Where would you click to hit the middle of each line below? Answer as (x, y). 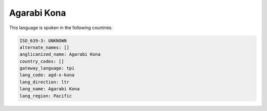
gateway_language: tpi (47, 68)
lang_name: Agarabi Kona (50, 89)
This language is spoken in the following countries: (61, 28)
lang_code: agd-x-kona (47, 75)
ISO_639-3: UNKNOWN (43, 40)
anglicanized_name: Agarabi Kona (60, 55)
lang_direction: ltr (44, 82)
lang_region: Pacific (46, 96)
